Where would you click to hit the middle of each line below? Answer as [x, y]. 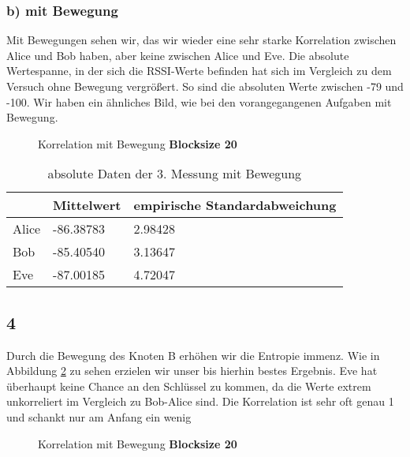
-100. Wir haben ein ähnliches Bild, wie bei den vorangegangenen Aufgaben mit [199, 101]
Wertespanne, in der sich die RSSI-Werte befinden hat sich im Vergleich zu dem [199, 71]
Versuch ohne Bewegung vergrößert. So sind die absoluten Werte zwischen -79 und [205, 86]
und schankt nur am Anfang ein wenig [99, 416]
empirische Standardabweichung [235, 205]
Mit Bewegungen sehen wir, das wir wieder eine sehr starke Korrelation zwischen [201, 40]
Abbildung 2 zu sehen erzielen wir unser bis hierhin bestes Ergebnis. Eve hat [192, 371]
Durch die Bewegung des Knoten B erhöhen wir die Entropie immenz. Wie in [193, 355]
